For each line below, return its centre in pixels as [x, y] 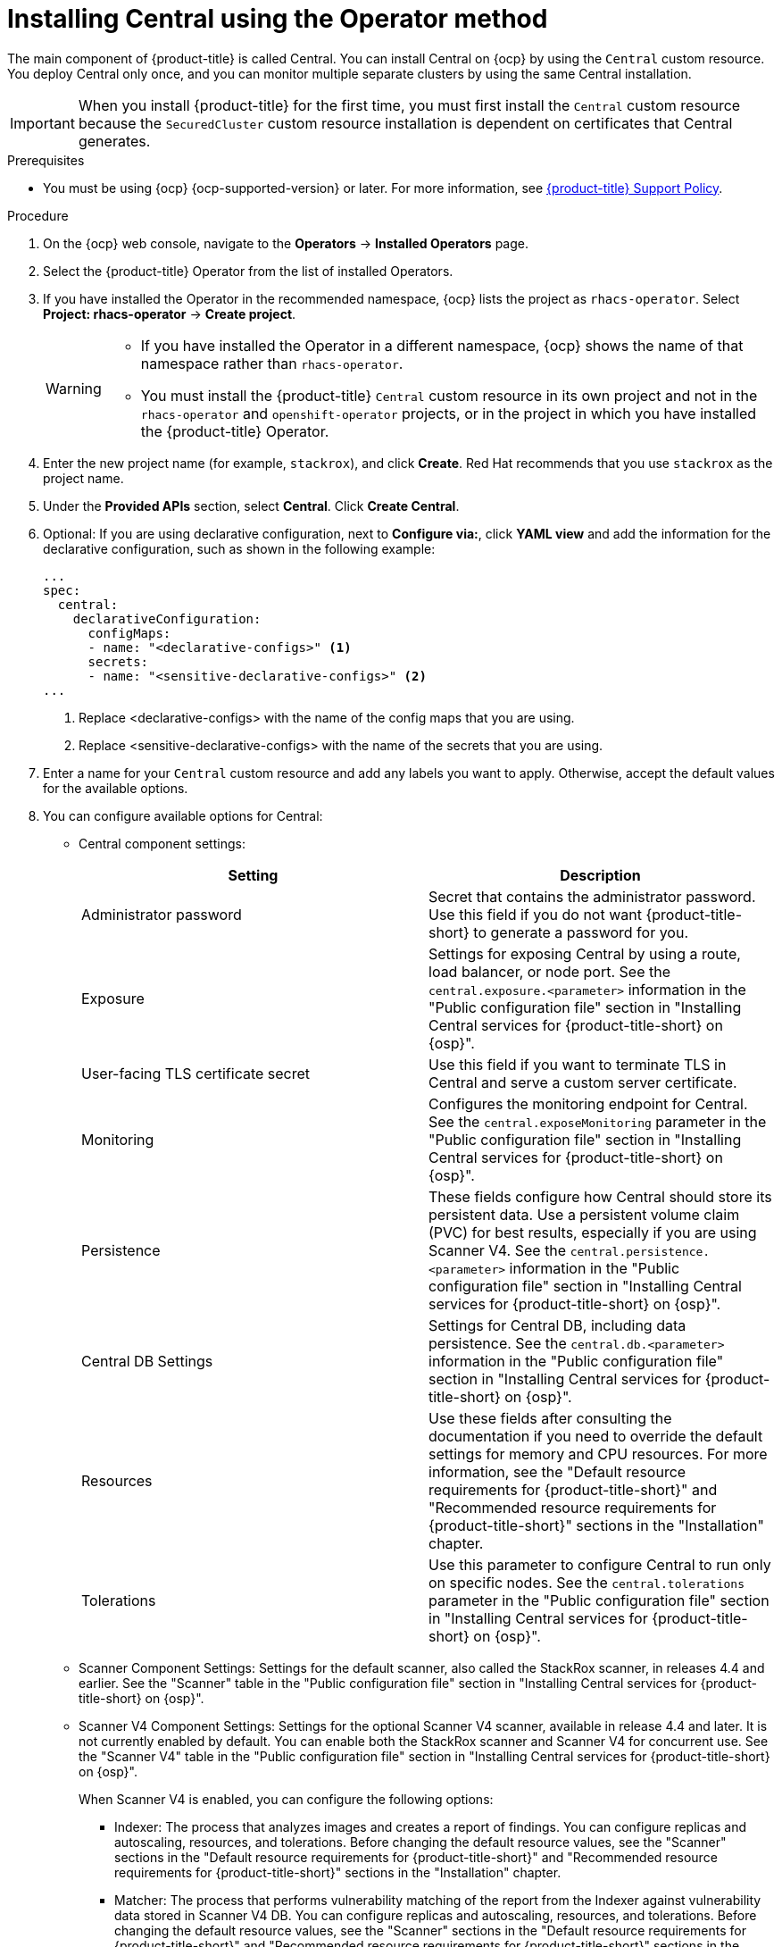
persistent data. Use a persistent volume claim [584, 1214]
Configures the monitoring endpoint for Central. [588, 1103]
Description [600, 875]
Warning [74, 388]
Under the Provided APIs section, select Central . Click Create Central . [251, 506]
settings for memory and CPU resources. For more [598, 1454]
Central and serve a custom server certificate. [583, 1082]
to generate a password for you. [581, 932]
